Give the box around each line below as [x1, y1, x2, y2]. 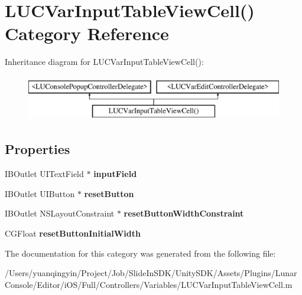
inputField [93, 168, 137, 180]
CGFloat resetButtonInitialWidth [5, 227, 141, 240]
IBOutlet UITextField [5, 168, 84, 180]
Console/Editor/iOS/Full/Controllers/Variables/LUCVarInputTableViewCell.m [5, 278, 293, 290]
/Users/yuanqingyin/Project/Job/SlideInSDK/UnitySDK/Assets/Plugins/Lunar [5, 267, 297, 279]
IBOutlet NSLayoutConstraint [5, 207, 115, 219]
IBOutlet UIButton [5, 187, 75, 199]
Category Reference [5, 21, 169, 45]
